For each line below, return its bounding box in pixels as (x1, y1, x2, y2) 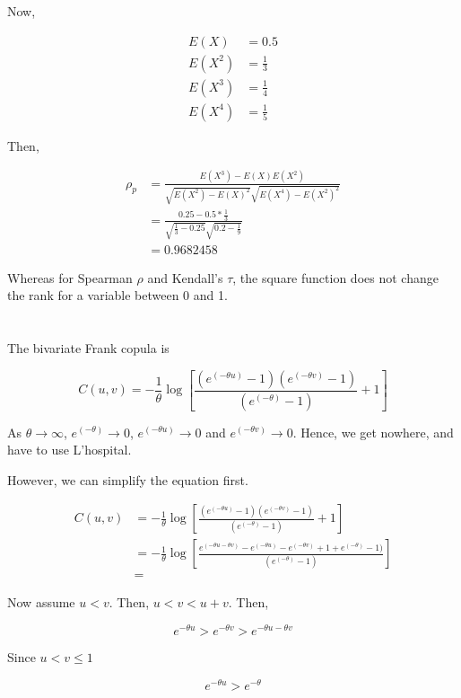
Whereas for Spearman (7, 268, 133, 287)
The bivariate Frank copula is (7, 339, 170, 358)
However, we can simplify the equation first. (7, 470, 248, 489)
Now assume (7, 593, 75, 612)
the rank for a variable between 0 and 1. (7, 286, 228, 305)
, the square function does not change (232, 268, 439, 287)
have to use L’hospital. (7, 440, 132, 459)
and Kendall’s (147, 268, 223, 287)
